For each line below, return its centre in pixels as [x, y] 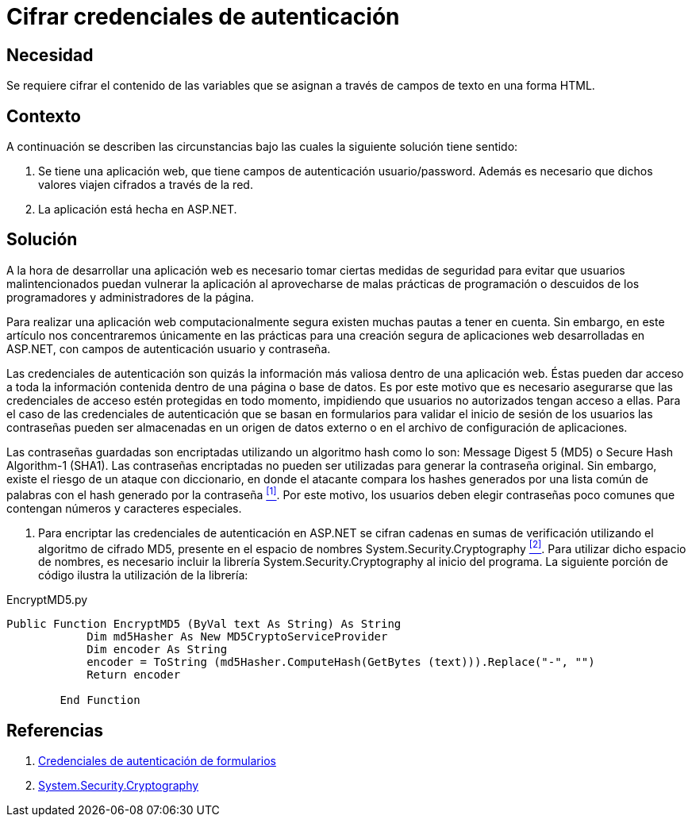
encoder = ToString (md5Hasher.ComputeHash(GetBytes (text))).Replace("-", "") [341, 662]
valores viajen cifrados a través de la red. [146, 185]
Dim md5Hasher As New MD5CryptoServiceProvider [237, 637]
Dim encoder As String [157, 650]
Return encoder [134, 675]
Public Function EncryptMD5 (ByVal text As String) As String [204, 624]
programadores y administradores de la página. [131, 297]
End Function [100, 700]
